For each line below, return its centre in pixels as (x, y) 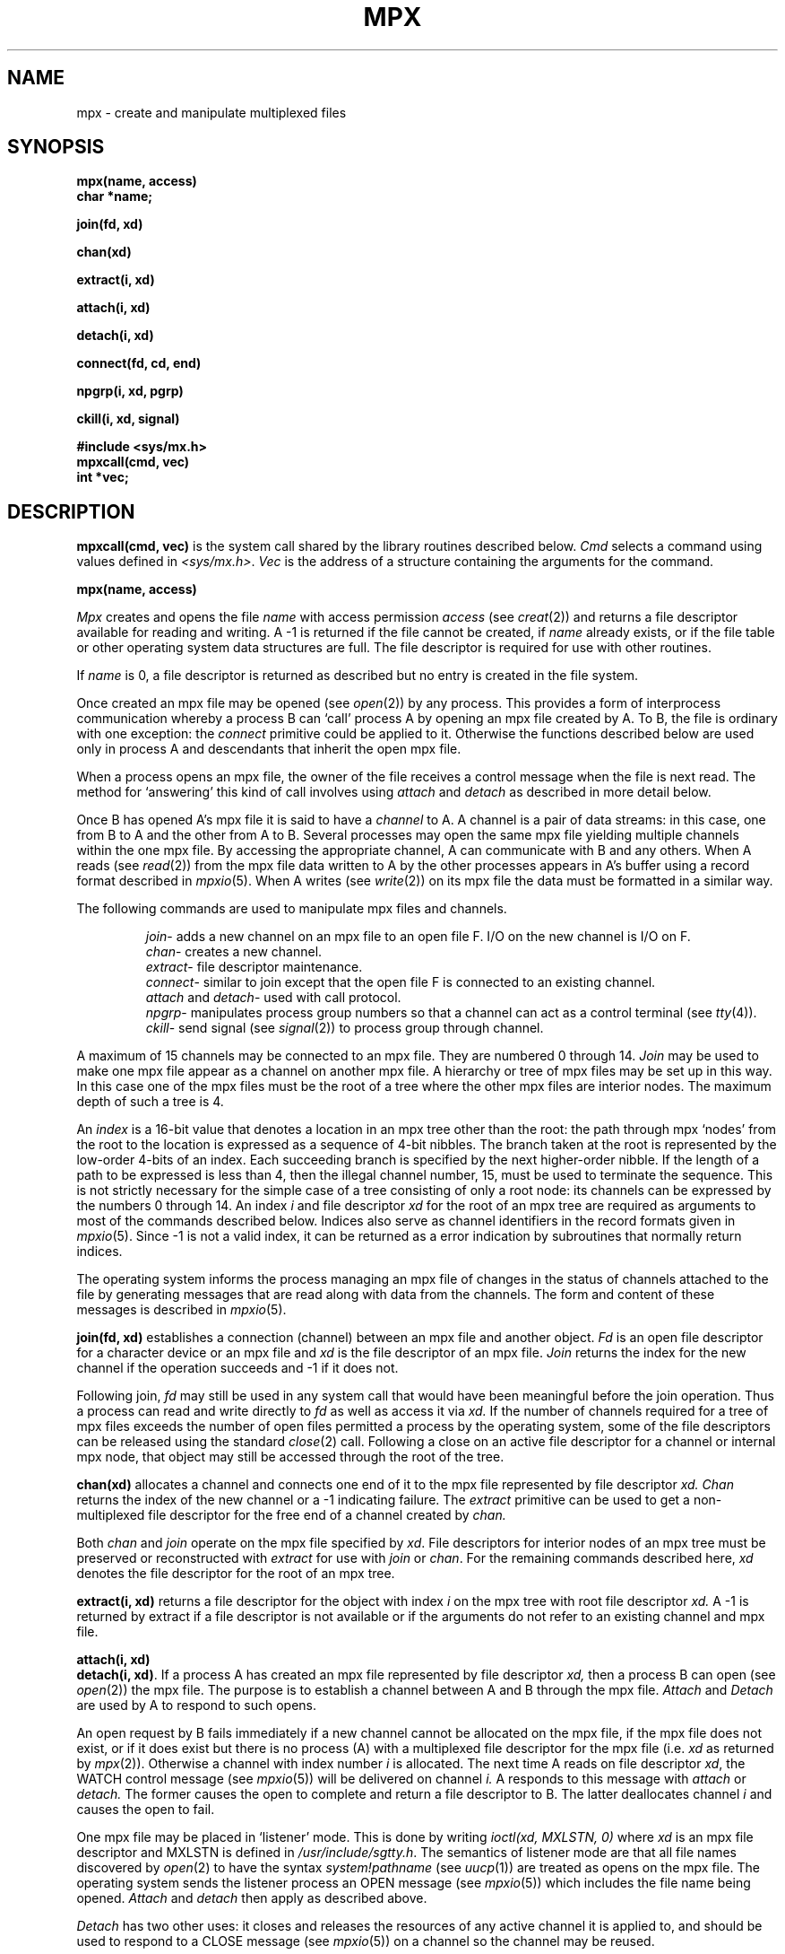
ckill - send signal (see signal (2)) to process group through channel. (345, 1028)
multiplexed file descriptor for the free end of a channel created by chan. (291, 1515)
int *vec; (103, 477)
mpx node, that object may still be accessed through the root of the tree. (290, 1457)
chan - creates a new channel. (234, 952)
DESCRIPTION (71, 511)
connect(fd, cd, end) (139, 363)
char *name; (115, 196)
